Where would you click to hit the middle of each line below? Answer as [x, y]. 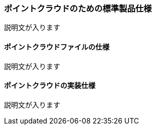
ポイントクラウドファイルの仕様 [57, 46]
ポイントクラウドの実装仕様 [50, 85]
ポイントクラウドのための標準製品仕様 [78, 8]
